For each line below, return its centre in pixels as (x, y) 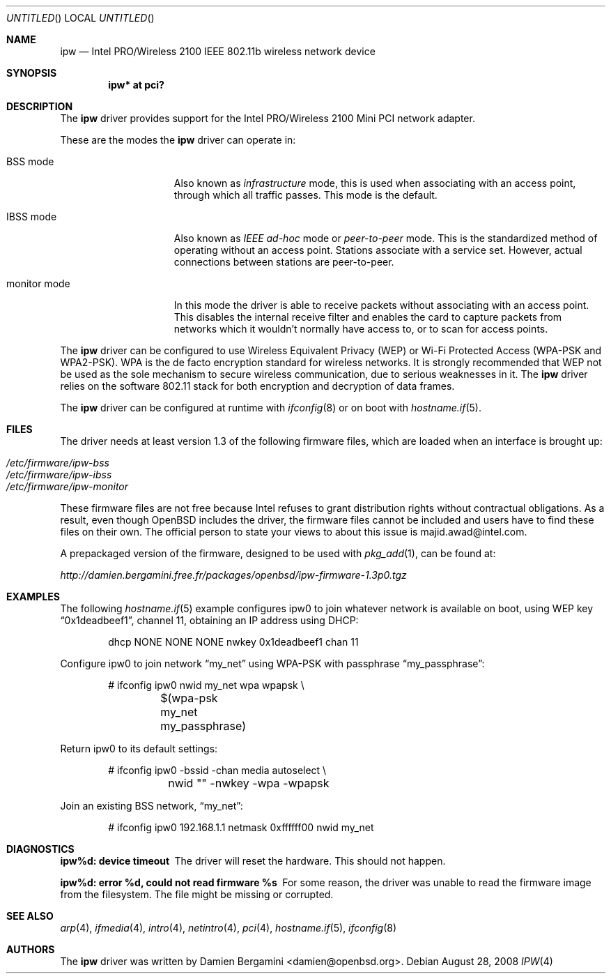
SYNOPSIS (32, 73)
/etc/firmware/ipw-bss (58, 463)
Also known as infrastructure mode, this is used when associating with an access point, (375, 183)
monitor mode (38, 283)
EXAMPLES (33, 597)
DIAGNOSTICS (40, 849)
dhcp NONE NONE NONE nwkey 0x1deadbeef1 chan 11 (233, 642)
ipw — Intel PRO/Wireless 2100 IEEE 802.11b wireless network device (218, 51)
